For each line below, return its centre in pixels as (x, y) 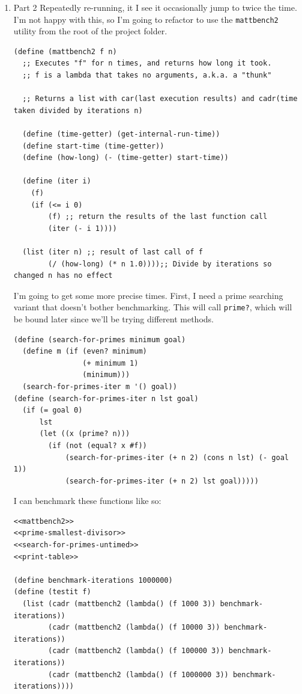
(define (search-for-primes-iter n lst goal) (106, 398)
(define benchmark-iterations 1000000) (93, 580)
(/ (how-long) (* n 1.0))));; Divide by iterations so (160, 264)
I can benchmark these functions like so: (87, 501)
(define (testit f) (52, 592)
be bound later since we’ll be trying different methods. (113, 318)
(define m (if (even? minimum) (85, 352)
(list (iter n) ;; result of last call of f (113, 252)
